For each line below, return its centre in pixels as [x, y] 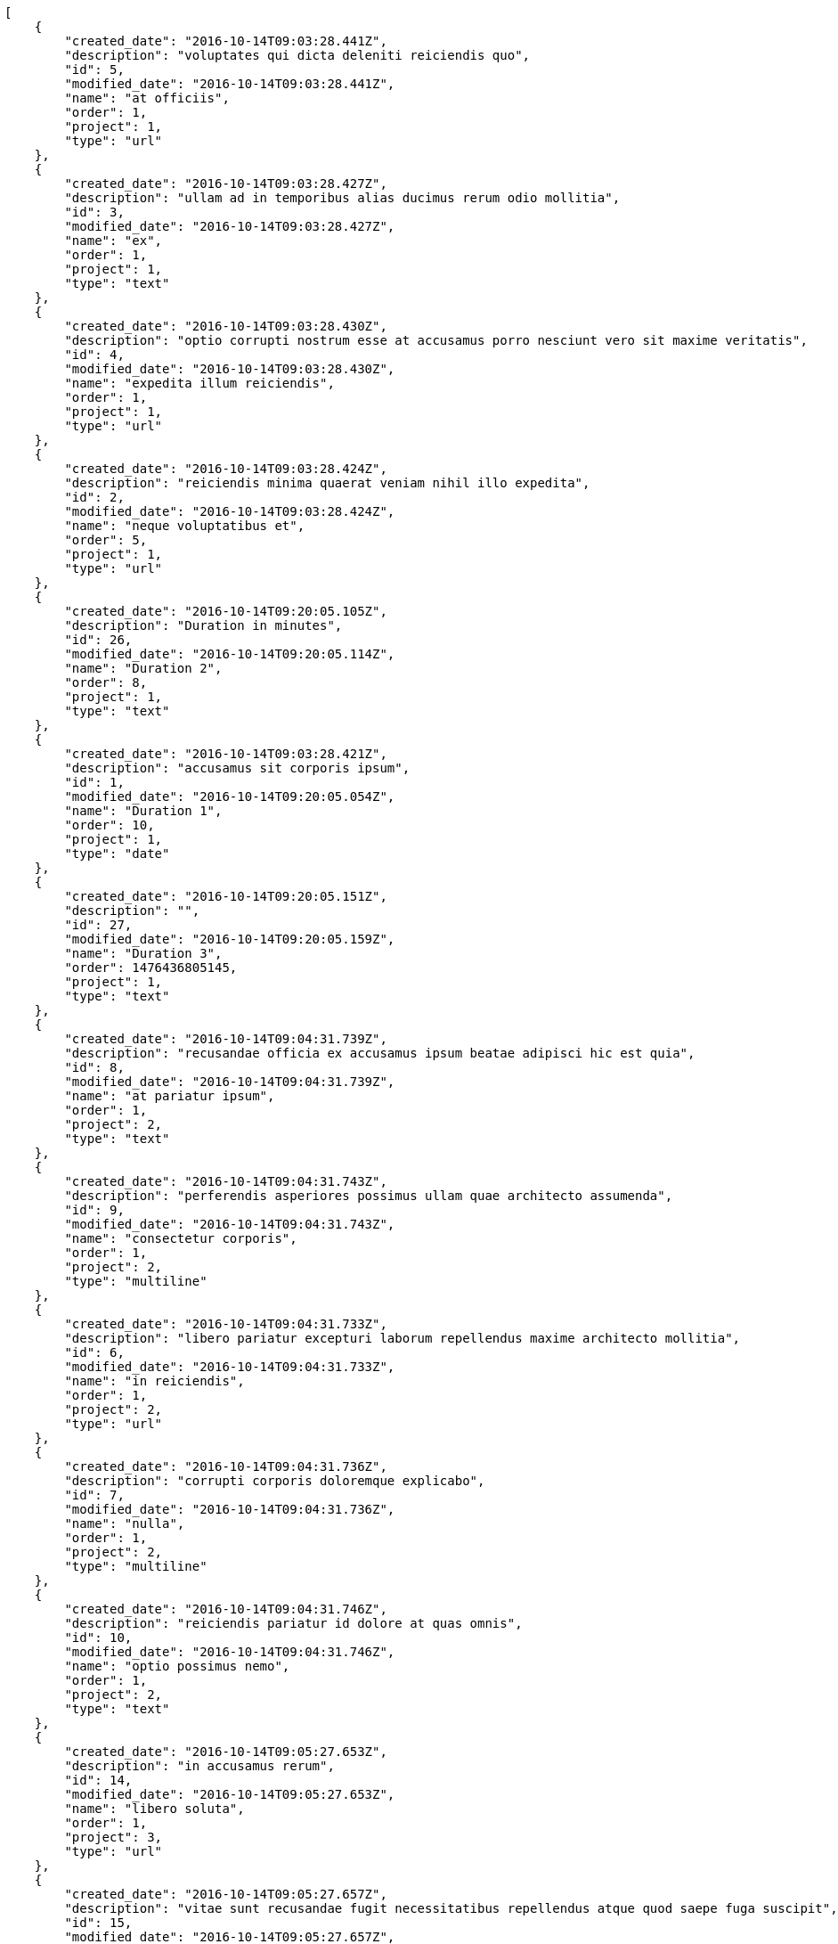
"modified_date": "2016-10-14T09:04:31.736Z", [230, 1509]
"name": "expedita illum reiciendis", [199, 383]
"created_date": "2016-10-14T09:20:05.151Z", [226, 896]
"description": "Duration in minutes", [203, 625]
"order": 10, [110, 825]
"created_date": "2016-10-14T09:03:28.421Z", [226, 754]
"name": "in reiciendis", [155, 1381]
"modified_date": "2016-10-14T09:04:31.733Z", [230, 1367]
